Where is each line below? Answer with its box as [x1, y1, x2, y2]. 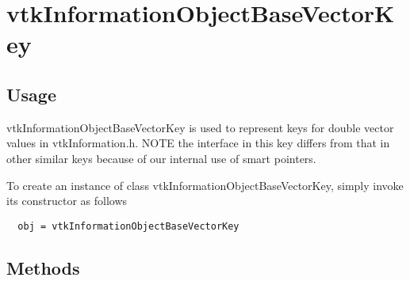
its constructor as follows [6, 192, 128, 209]
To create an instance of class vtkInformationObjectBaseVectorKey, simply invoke [6, 177, 404, 193]
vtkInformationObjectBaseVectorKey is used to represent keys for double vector [6, 119, 394, 135]
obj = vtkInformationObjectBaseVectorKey [17, 220, 239, 232]
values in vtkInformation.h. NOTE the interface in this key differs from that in [6, 135, 390, 151]
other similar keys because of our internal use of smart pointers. [6, 150, 316, 166]
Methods [6, 255, 80, 279]
